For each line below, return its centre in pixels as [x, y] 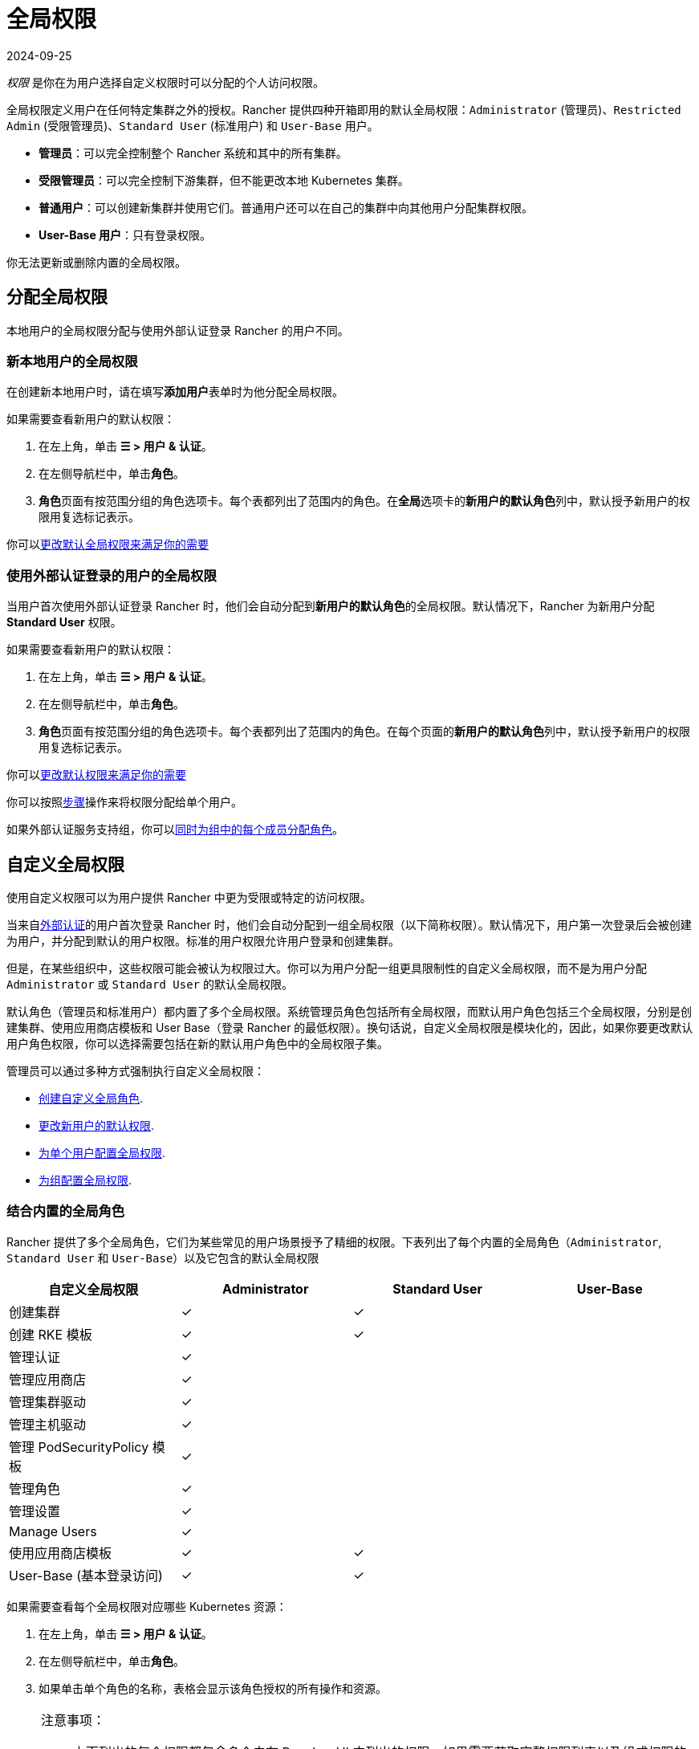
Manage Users [53, 1531]
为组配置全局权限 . [85, 1180]
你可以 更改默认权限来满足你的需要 [96, 775]
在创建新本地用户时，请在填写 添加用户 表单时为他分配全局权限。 [175, 392]
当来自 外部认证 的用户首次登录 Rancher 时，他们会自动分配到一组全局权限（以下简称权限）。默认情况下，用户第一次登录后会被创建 [349, 924]
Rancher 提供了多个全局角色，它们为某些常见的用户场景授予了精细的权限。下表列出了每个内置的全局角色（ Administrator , [334, 1241]
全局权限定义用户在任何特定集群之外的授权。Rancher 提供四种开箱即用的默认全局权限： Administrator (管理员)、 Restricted [344, 109]
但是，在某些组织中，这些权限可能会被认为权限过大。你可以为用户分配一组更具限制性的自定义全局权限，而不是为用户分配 [327, 968]
